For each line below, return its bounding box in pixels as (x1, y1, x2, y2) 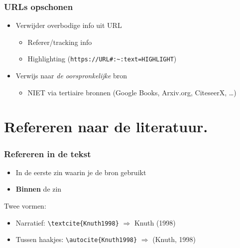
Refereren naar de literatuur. (4, 116, 208, 137)
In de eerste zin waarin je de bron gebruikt (15, 167, 146, 177)
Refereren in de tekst (4, 147, 91, 160)
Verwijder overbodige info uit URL (15, 20, 122, 30)
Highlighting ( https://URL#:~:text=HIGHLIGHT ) (27, 53, 177, 64)
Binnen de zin (15, 184, 62, 194)
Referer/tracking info (27, 36, 92, 47)
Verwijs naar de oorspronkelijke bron (15, 70, 127, 81)
